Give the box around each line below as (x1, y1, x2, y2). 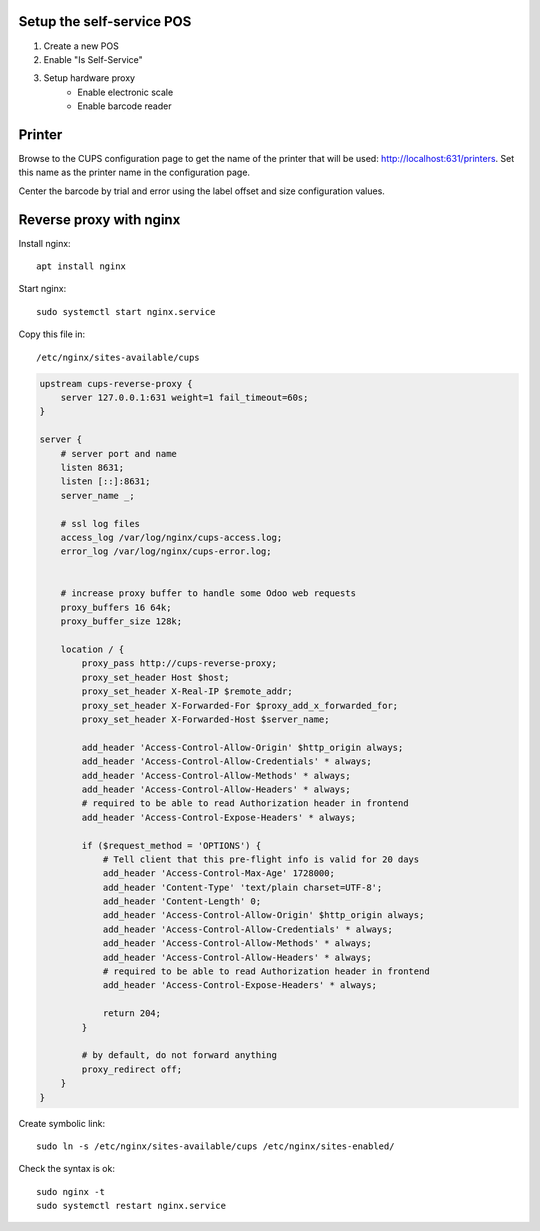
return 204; (102, 1008, 162, 1019)
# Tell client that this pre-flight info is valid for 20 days (102, 853, 420, 865)
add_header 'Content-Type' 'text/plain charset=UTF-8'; (102, 881, 383, 893)
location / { (60, 644, 125, 655)
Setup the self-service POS (18, 13, 192, 30)
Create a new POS (43, 40, 119, 52)
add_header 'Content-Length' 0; (102, 896, 262, 907)
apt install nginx (36, 261, 127, 272)
